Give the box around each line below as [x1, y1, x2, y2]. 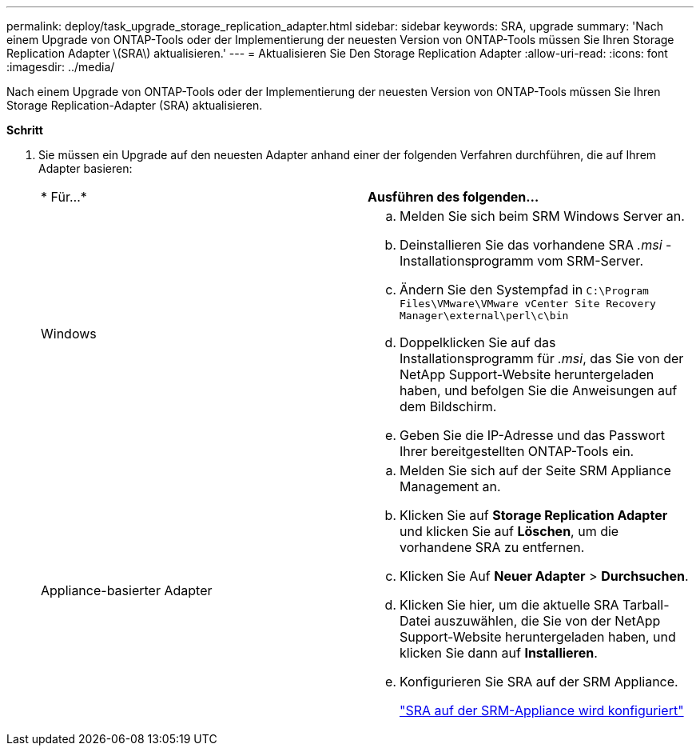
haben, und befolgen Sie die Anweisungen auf [400, 382, 678, 398]
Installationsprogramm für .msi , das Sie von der [400, 350, 684, 366]
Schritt [6, 123, 43, 137]
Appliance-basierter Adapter [41, 582, 213, 598]
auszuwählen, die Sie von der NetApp [434, 613, 661, 629]
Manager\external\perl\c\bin [400, 310, 569, 322]
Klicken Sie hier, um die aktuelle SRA [400, 597, 619, 613]
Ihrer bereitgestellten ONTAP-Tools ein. [400, 443, 634, 459]
